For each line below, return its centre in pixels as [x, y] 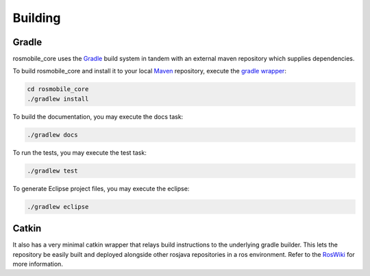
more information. [38, 264]
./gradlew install [58, 99]
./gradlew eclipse [58, 206]
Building [37, 18]
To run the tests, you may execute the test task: [79, 152]
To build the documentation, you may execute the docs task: [98, 116]
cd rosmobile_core [58, 89]
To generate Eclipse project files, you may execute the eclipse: [101, 188]
